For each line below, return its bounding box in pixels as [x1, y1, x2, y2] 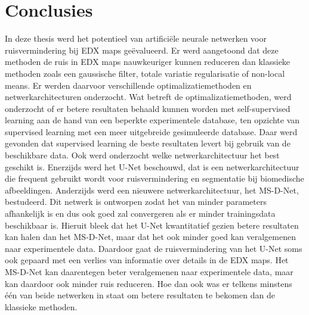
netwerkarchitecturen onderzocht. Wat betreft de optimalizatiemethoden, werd [5, 91, 292, 103]
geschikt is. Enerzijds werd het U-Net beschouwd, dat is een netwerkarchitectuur [5, 160, 299, 173]
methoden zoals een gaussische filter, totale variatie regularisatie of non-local [5, 67, 285, 79]
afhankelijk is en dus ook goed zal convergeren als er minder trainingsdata [5, 207, 276, 220]
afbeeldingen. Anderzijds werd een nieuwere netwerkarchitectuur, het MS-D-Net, [5, 183, 299, 196]
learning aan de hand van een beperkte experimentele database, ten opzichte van [5, 114, 300, 126]
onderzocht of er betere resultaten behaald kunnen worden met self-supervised [5, 102, 291, 114]
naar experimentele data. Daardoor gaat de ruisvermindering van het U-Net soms [5, 242, 302, 254]
